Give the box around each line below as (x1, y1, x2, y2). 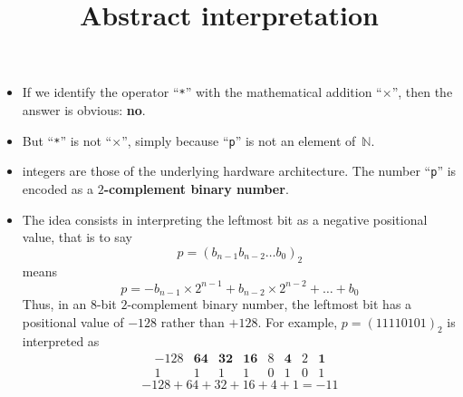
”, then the (391, 82, 453, 102)
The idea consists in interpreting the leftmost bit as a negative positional (22, 209, 428, 228)
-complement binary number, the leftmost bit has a (127, 295, 412, 314)
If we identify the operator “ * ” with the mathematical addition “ (22, 82, 382, 102)
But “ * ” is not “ (22, 131, 112, 150)
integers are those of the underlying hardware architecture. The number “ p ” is (22, 161, 457, 180)
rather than (160, 312, 225, 331)
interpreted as (22, 332, 100, 351)
